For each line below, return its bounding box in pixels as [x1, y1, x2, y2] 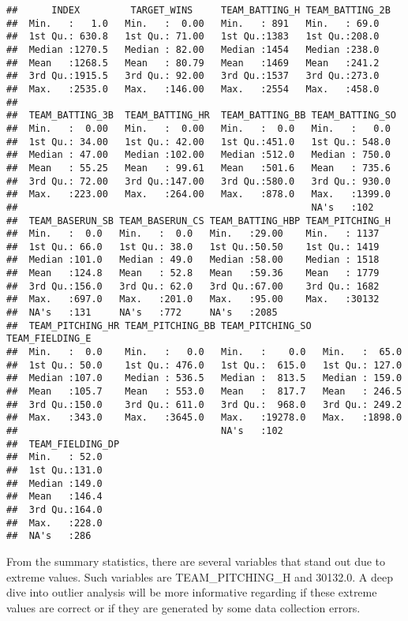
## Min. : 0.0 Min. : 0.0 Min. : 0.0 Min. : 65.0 [6, 346, 402, 358]
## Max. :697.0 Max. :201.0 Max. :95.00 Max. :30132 [6, 294, 380, 305]
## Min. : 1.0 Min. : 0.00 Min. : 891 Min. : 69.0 [6, 17, 380, 29]
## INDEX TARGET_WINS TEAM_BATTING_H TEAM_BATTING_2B [6, 5, 391, 16]
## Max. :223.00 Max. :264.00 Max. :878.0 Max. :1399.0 [6, 189, 391, 200]
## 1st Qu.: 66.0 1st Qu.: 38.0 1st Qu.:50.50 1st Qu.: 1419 [6, 241, 380, 253]
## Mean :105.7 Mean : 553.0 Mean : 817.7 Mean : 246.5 [6, 386, 402, 398]
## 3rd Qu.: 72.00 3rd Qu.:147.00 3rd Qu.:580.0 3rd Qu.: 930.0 [6, 175, 391, 187]
